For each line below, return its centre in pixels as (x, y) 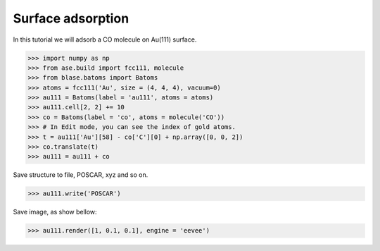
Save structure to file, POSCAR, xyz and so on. (81, 175)
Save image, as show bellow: (55, 212)
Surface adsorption (71, 18)
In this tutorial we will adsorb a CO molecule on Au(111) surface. (105, 39)
